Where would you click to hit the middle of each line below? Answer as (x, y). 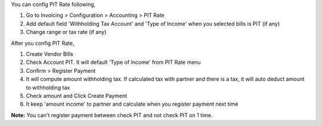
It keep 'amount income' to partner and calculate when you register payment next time (132, 104)
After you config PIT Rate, (43, 43)
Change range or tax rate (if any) (66, 32)
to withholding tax (48, 87)
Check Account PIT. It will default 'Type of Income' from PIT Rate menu (113, 62)
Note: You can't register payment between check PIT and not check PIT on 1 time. (112, 115)
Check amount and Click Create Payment (77, 96)
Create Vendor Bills (50, 54)
